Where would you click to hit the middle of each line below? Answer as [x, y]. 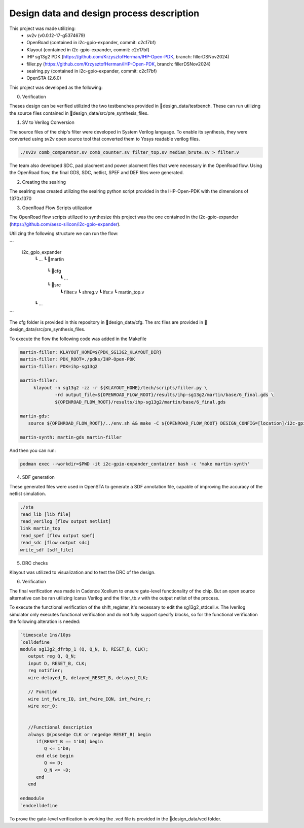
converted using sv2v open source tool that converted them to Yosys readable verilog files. [105, 139]
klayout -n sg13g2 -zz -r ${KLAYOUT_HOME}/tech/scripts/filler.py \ [120, 388]
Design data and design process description [104, 13]
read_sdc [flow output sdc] [55, 543]
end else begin [55, 756]
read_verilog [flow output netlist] [66, 521]
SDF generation [39, 477]
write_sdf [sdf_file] [47, 550]
